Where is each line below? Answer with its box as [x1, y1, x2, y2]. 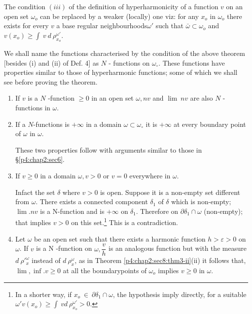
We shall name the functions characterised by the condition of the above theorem [4, 48, 245, 58]
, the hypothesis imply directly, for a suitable [112, 289, 247, 299]
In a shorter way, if [15, 289, 72, 299]
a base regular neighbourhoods [56, 20, 147, 31]
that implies [15, 217, 51, 227]
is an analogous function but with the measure [109, 243, 247, 253]
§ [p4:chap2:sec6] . [15, 154, 65, 164]
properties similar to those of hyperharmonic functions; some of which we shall [4, 67, 237, 77]
